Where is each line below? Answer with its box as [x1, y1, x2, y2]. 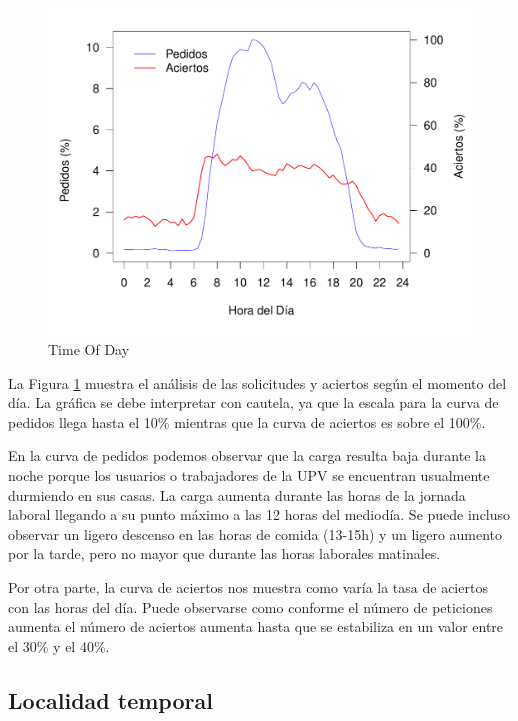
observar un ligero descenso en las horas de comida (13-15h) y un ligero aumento [8, 523, 503, 544]
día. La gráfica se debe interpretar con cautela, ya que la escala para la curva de [8, 392, 499, 413]
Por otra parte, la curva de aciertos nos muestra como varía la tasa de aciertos [8, 577, 488, 598]
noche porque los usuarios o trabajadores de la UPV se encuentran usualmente [8, 465, 490, 486]
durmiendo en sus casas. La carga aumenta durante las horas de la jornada [8, 484, 466, 505]
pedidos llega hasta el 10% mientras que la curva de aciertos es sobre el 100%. [8, 411, 486, 432]
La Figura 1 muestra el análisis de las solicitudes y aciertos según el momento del [8, 372, 507, 393]
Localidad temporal [8, 684, 213, 715]
